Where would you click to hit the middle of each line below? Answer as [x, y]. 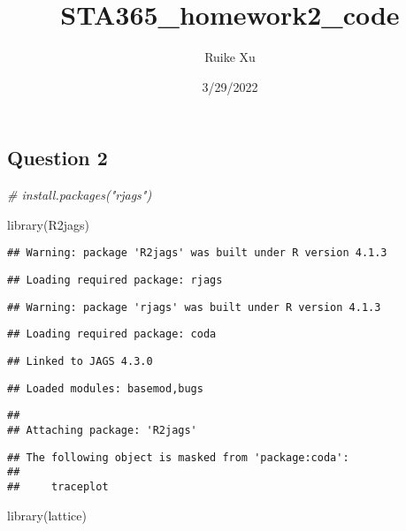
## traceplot [58, 486]
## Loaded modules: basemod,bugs [105, 388]
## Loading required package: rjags [115, 280]
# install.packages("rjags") [80, 195]
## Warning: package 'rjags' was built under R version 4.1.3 [194, 307]
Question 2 [57, 158]
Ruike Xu [230, 57]
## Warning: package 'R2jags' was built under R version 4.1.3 [197, 253]
